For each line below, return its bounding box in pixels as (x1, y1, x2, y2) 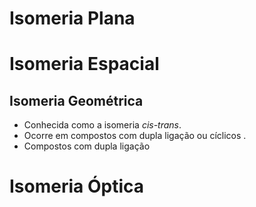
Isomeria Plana (9, 7, 136, 30)
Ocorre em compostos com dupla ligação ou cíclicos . (23, 130, 247, 142)
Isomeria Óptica (9, 175, 145, 198)
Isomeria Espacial (9, 53, 160, 76)
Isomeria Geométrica (9, 92, 144, 109)
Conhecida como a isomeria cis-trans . (23, 119, 182, 131)
